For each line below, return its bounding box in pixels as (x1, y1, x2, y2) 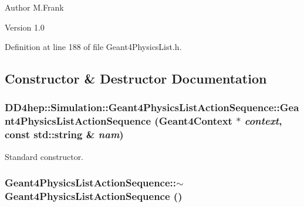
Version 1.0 (5, 21, 45, 33)
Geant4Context (158, 113, 232, 128)
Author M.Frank (5, 1, 64, 13)
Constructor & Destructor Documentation (5, 69, 267, 88)
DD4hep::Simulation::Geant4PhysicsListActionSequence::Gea (5, 100, 299, 115)
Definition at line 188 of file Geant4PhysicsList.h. (5, 41, 182, 53)
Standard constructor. (5, 150, 84, 162)
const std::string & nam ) (5, 127, 124, 142)
